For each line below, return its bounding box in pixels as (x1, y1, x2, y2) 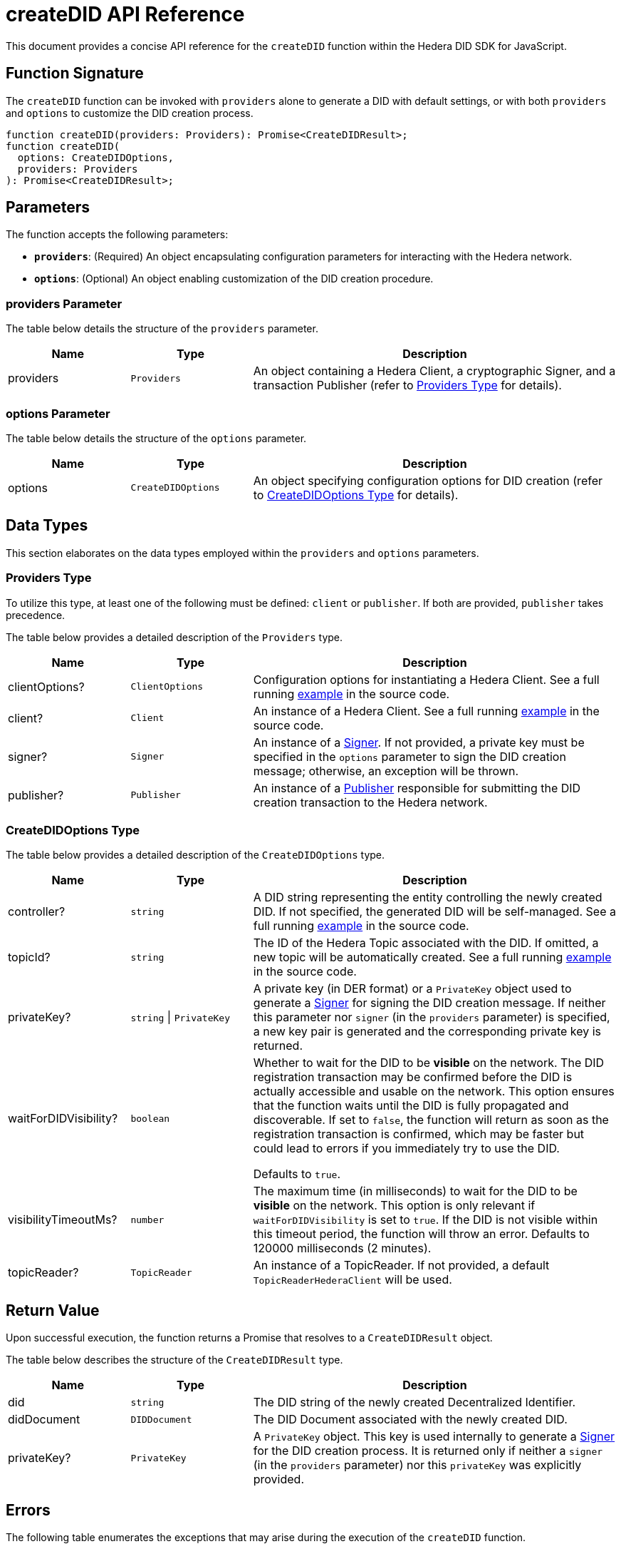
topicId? (8, 950, 51, 965)
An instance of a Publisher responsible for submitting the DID (253, 780, 581, 795)
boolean (130, 1113, 170, 1124)
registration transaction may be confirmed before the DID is (253, 1070, 573, 1085)
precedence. (6, 608, 66, 621)
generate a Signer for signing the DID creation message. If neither (253, 996, 606, 1011)
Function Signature (6, 64, 144, 83)
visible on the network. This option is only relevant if (253, 1198, 536, 1213)
